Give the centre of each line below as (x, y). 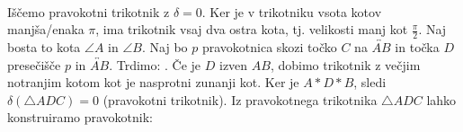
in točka (417, 47)
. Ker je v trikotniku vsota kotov (292, 11)
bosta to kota (44, 47)
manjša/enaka (46, 29)
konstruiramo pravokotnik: (80, 117)
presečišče (34, 64)
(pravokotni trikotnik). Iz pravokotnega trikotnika (240, 99)
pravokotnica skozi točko (269, 47)
